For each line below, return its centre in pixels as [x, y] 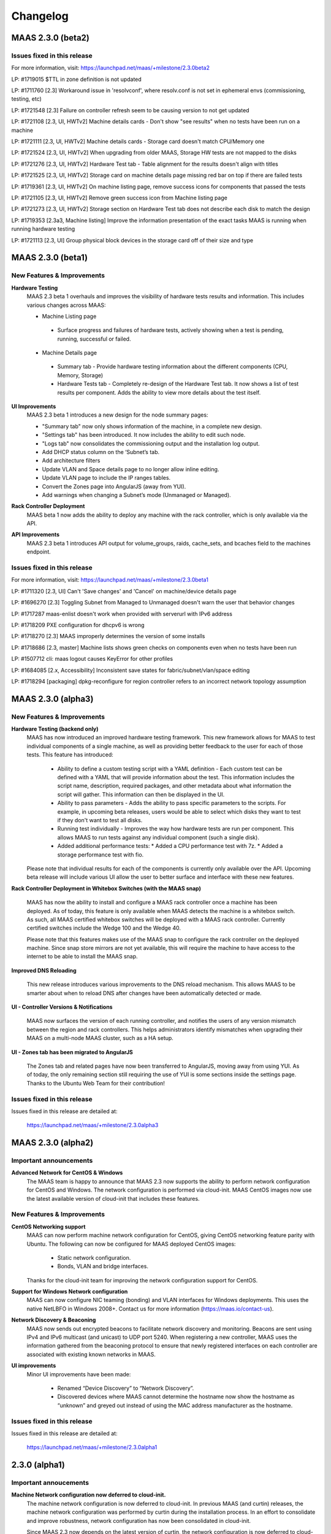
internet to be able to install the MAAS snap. [82, 957]
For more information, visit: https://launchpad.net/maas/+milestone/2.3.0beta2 [111, 68]
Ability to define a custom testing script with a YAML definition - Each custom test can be [170, 769]
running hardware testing [43, 229]
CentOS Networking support [48, 1227]
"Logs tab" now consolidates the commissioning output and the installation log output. [151, 443]
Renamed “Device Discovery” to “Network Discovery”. [126, 1388]
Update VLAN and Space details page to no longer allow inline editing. [131, 469]
